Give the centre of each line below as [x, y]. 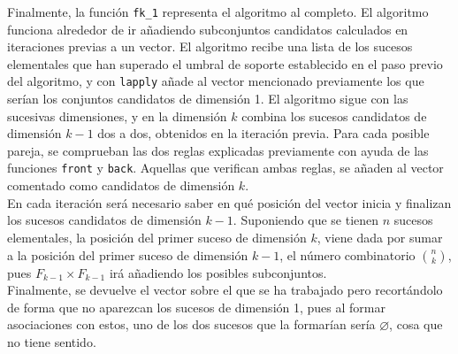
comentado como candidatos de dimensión [121, 185]
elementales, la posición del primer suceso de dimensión [157, 237]
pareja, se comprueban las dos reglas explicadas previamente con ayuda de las [218, 150]
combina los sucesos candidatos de [334, 115]
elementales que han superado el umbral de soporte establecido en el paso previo [225, 63]
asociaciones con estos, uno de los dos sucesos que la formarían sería [191, 324]
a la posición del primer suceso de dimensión [128, 254]
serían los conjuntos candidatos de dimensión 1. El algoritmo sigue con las [208, 99]
